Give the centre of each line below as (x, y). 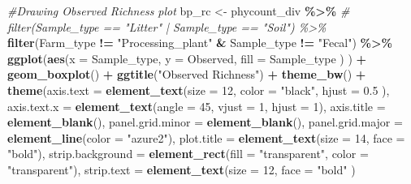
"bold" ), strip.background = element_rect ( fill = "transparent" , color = (188, 154)
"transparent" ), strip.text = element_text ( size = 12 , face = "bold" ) (182, 169)
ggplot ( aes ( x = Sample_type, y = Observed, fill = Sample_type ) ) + (187, 58)
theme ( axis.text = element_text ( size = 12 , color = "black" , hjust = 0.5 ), (199, 90)
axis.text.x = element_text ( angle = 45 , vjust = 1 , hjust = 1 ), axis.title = (197, 106)
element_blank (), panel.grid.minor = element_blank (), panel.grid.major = (205, 122)
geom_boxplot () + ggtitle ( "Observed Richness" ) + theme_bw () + (187, 74)
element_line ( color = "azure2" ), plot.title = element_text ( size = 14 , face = (206, 137)
